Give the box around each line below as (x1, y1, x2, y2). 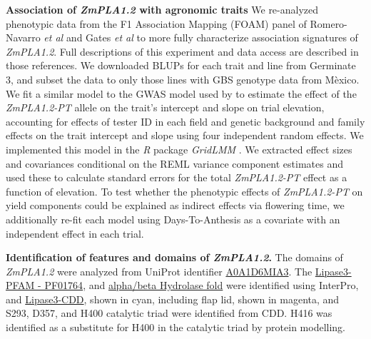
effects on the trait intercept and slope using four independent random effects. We (6, 128, 364, 143)
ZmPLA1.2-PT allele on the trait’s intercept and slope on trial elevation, (6, 100, 325, 115)
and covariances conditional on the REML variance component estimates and (6, 156, 343, 171)
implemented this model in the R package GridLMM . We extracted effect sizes (6, 141, 352, 156)
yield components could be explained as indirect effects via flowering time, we (6, 198, 345, 213)
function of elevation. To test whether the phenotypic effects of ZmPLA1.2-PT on (6, 183, 363, 198)
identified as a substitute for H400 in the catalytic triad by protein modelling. (6, 320, 345, 335)
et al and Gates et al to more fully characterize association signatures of (44, 30, 358, 45)
